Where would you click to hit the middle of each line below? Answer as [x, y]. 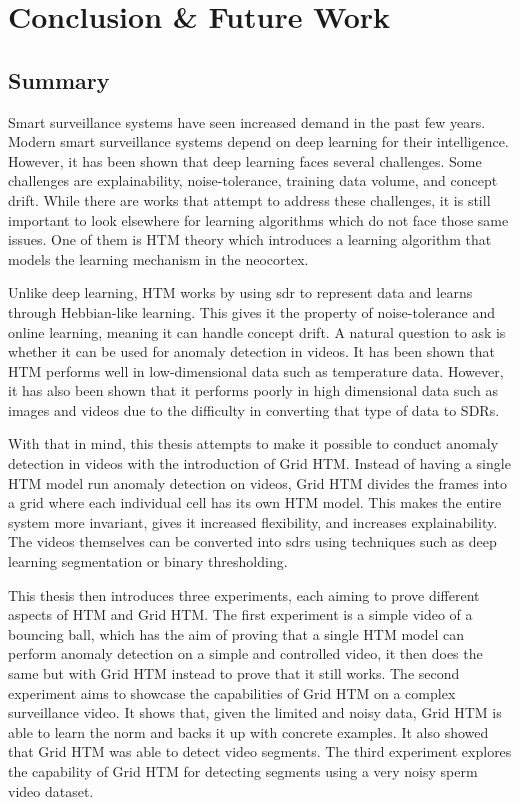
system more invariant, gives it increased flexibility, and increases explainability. [253, 521]
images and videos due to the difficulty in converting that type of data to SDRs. [254, 409]
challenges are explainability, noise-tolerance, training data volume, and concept [253, 180]
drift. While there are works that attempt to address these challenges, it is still [249, 199]
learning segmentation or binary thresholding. [148, 561]
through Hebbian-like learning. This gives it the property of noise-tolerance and [251, 311]
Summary [59, 79]
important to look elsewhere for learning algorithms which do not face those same [258, 219]
